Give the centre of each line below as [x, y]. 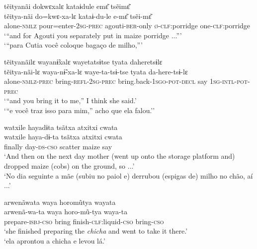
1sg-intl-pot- [230, 81]
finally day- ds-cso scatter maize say [58, 146]
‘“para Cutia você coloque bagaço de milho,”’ [73, 45]
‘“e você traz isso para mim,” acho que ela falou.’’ [80, 110]
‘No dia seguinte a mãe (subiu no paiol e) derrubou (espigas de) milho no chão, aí [128, 175]
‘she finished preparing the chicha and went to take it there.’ [96, 231]
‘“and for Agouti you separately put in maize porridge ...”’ [93, 35]
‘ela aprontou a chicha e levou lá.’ [55, 241]
